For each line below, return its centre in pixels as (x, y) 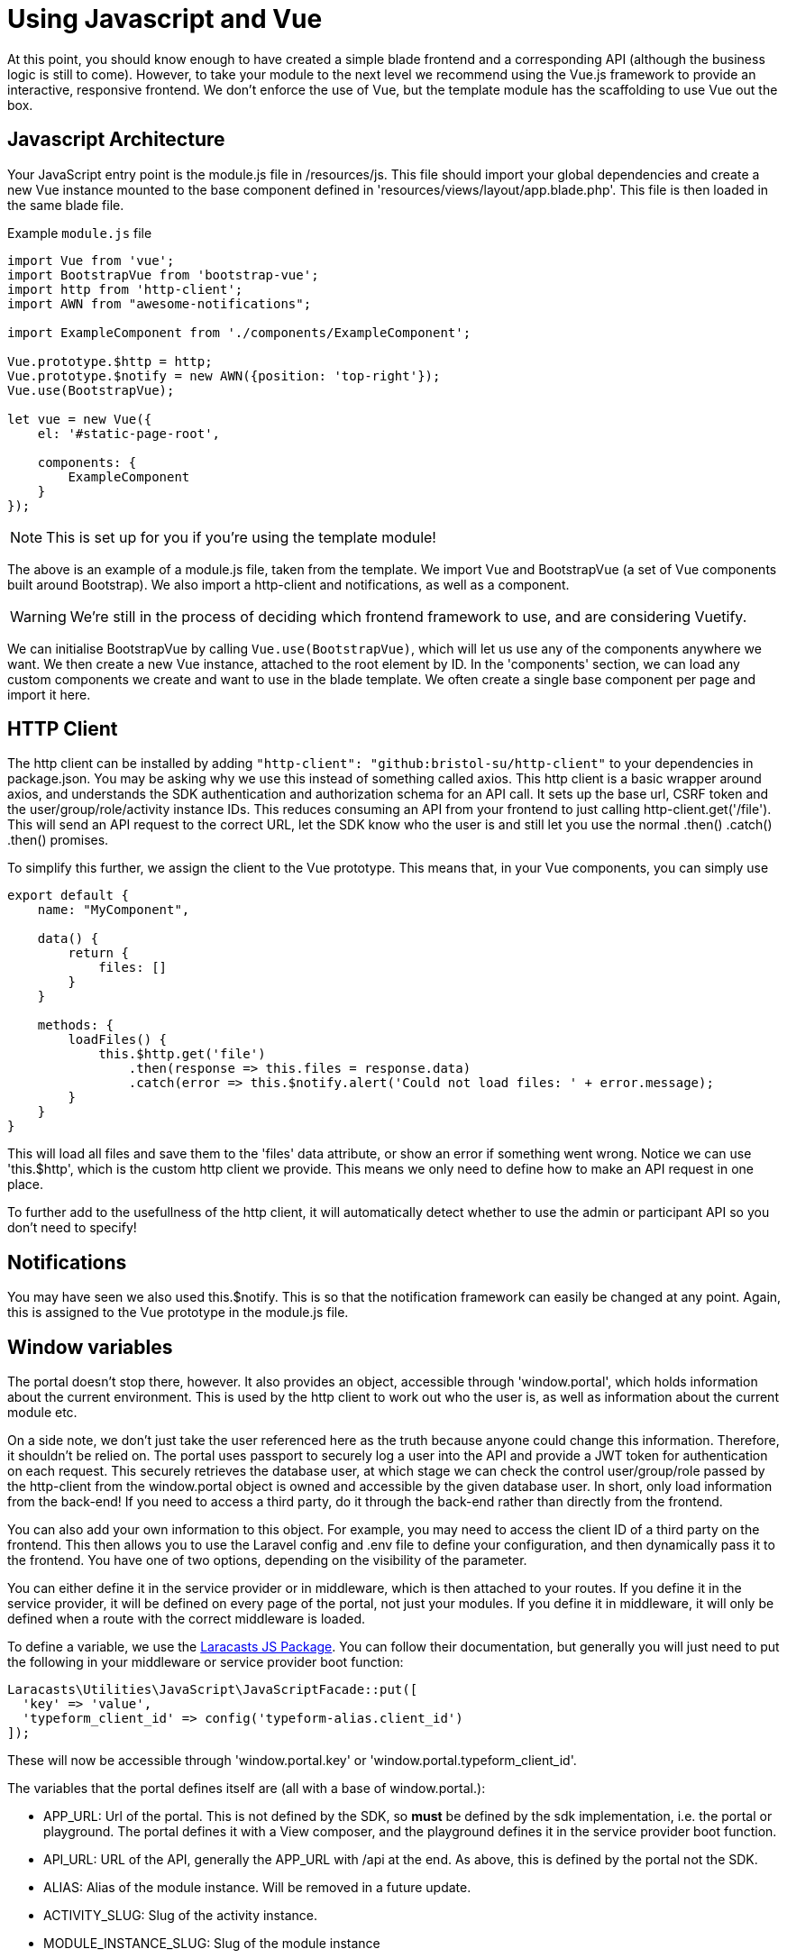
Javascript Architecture (116, 140)
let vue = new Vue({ (80, 419)
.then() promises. (58, 840)
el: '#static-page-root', (129, 433)
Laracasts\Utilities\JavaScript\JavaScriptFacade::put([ (213, 1690)
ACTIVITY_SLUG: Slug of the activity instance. (180, 1916)
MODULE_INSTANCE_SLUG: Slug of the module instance (212, 1944)
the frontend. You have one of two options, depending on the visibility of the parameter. (267, 1560)
